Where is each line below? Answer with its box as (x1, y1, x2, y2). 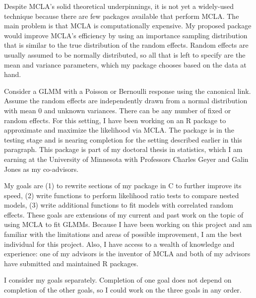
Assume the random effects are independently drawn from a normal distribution (4, 95, 248, 106)
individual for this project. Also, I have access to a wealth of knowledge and (4, 238, 235, 249)
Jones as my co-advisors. (4, 163, 79, 174)
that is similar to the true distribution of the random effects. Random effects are (4, 40, 249, 50)
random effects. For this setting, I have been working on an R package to (4, 115, 226, 125)
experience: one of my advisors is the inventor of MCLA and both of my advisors (4, 248, 251, 259)
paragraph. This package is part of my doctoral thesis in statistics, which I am (4, 144, 243, 154)
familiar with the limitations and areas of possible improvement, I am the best (4, 229, 242, 239)
